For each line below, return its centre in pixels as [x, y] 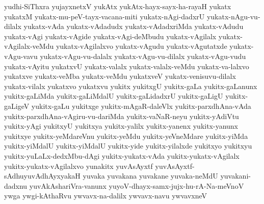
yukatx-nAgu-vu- [233, 16]
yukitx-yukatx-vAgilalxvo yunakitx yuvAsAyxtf [78, 166]
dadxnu [16, 185]
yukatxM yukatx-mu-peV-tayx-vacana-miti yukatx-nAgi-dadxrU [104, 16]
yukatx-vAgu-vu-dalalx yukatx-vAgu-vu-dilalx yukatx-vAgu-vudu [143, 56]
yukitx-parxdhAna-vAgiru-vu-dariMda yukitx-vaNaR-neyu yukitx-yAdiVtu [122, 116]
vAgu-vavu [21, 56]
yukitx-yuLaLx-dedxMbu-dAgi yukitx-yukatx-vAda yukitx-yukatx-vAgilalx [122, 155]
